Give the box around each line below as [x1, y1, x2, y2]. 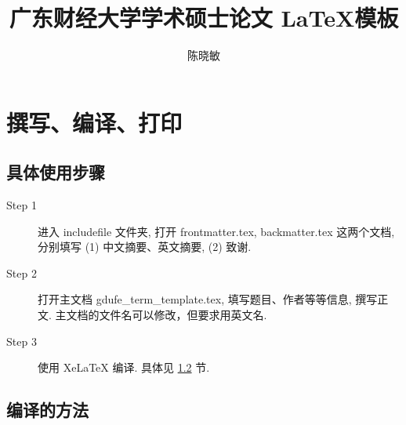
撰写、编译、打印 [6, 106, 183, 138]
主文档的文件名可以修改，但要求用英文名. [55, 307, 267, 323]
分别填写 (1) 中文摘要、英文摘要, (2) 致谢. [38, 238, 252, 255]
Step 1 [6, 197, 37, 213]
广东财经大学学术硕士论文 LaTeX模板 [9, 2, 399, 34]
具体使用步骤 [6, 160, 105, 184]
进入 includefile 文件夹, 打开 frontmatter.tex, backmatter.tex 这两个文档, [38, 223, 395, 239]
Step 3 [6, 332, 37, 349]
